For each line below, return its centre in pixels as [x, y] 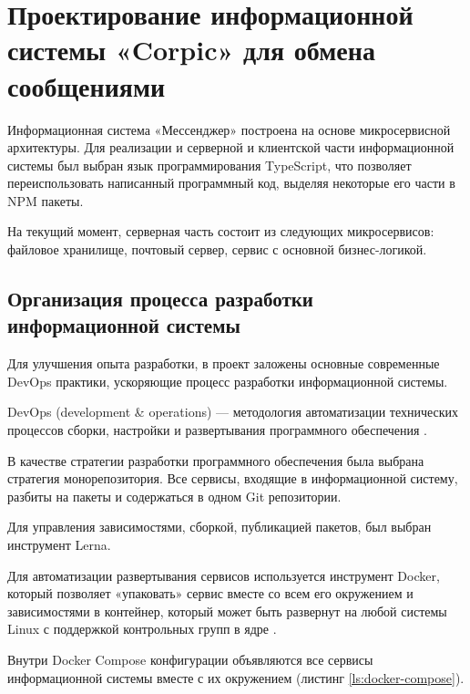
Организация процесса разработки [160, 299]
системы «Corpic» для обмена [191, 50]
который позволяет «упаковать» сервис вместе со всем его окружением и [210, 593]
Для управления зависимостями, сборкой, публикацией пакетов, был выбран [220, 527]
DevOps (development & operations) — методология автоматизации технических [233, 412]
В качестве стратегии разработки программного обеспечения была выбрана [216, 460]
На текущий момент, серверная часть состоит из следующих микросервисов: [221, 231]
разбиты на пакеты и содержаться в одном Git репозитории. [174, 496]
